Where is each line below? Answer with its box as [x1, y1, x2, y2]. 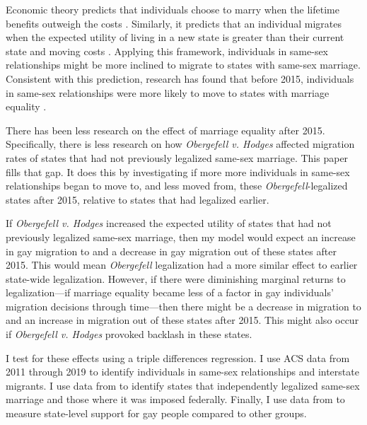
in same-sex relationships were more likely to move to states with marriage [6, 85, 330, 100]
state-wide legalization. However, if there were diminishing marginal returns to [6, 271, 346, 286]
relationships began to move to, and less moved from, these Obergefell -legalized [6, 178, 348, 193]
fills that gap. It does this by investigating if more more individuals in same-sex [6, 164, 350, 179]
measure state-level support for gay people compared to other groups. [6, 406, 307, 421]
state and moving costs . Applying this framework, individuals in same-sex [6, 43, 329, 58]
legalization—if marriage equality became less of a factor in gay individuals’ [6, 285, 334, 300]
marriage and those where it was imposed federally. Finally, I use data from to [6, 392, 345, 407]
